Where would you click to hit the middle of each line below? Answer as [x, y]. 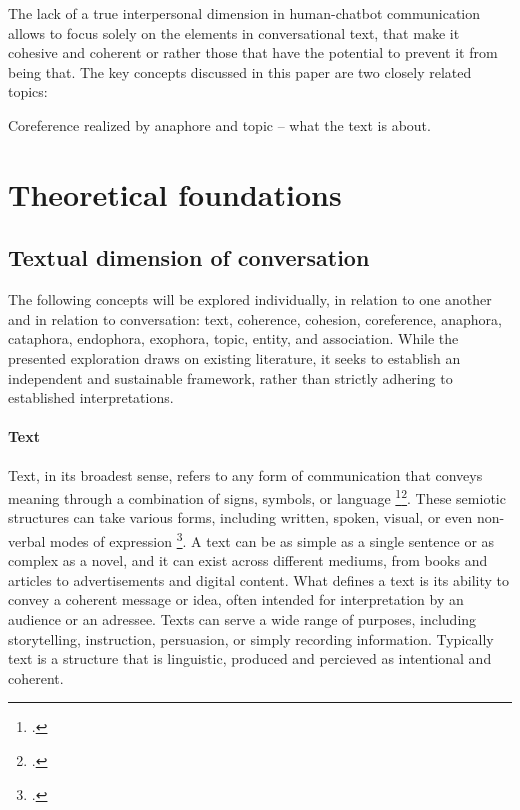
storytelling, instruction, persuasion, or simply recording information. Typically [251, 638]
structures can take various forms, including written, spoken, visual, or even [240, 517]
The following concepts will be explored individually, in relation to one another [250, 299]
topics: [28, 91]
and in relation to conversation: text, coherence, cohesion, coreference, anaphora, [255, 318]
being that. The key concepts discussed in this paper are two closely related [240, 71]
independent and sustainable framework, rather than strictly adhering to [230, 377]
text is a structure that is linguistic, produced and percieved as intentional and [250, 658]
